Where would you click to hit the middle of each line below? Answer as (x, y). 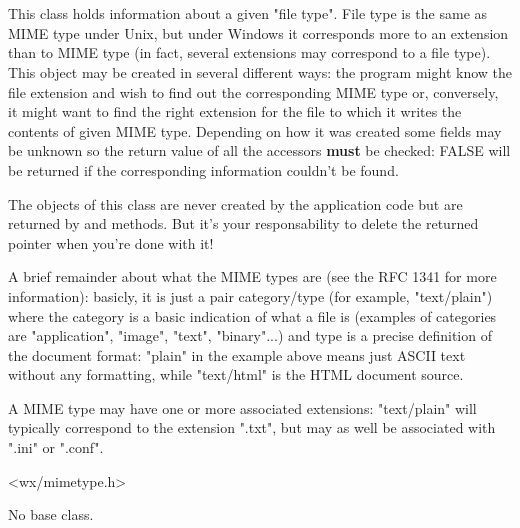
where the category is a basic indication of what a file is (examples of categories (252, 315)
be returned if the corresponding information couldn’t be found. (203, 169)
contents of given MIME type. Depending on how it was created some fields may (255, 130)
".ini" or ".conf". (56, 447)
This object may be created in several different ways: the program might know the (260, 71)
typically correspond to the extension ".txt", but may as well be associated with (252, 427)
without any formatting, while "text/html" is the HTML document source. (236, 374)
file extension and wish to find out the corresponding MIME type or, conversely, (253, 91)
